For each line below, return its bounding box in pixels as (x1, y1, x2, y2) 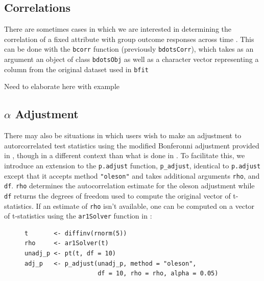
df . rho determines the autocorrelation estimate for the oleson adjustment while (4, 180, 255, 191)
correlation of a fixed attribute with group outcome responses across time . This (4, 33, 254, 44)
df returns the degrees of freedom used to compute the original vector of (4, 190, 231, 201)
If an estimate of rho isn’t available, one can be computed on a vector (36, 200, 255, 211)
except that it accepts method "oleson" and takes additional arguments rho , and (4, 170, 260, 181)
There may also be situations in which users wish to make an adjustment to (4, 130, 242, 141)
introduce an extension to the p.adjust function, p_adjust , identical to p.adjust (4, 160, 261, 170)
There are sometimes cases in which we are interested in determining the (4, 24, 231, 34)
